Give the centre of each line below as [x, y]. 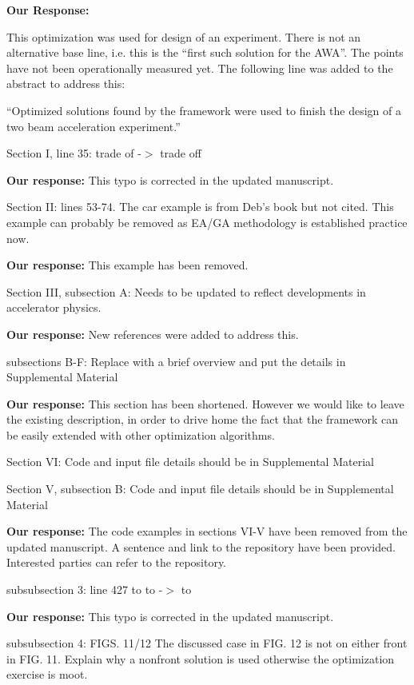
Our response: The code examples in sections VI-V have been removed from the [207, 531]
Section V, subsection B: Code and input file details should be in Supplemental [200, 489]
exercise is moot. [47, 674]
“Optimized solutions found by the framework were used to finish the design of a [204, 110]
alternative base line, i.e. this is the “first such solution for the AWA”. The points [205, 52]
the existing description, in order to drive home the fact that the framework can [202, 419]
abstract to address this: [66, 84]
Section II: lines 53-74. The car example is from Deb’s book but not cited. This [200, 207]
